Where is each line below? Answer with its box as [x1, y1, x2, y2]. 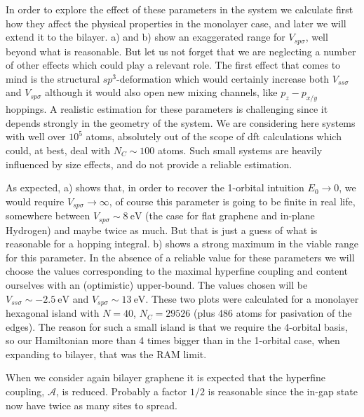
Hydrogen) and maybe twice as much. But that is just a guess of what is [6, 222, 318, 237]
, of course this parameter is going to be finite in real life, [109, 193, 356, 208]
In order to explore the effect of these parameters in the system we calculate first [6, 2, 353, 16]
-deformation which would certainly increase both [116, 71, 330, 86]
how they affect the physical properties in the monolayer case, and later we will [6, 15, 346, 30]
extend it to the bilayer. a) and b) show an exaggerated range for [6, 29, 285, 44]
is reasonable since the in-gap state [208, 384, 358, 399]
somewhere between [6, 208, 90, 223]
